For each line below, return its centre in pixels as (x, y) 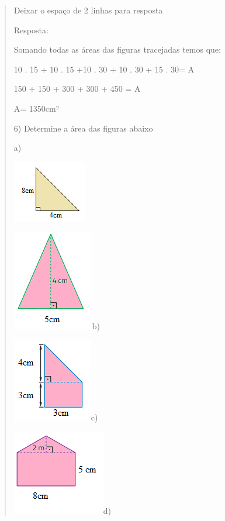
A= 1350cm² (36, 108)
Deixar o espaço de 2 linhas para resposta (88, 10)
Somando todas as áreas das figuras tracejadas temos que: (117, 49)
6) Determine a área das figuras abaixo (83, 128)
